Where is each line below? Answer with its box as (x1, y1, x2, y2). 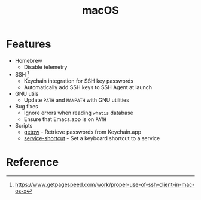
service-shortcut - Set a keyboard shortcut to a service (23, 134, 160, 141)
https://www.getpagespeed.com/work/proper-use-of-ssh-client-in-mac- (14, 181, 195, 188)
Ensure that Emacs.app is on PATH (23, 115, 106, 123)
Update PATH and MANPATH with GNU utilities (23, 96, 130, 104)
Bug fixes (14, 102, 39, 110)
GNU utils (14, 90, 39, 97)
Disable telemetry (23, 63, 68, 71)
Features (6, 37, 51, 51)
